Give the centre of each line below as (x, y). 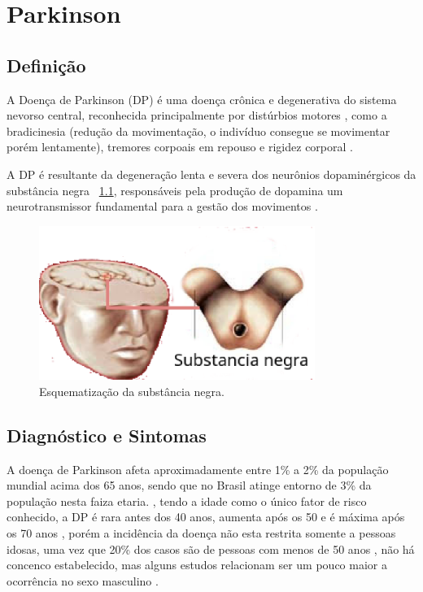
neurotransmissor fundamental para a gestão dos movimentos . (162, 206)
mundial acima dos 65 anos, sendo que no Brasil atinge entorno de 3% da (189, 485)
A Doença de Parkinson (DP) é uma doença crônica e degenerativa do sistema (202, 99)
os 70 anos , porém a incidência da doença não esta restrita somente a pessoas (201, 532)
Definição (46, 65)
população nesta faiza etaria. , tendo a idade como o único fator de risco (187, 501)
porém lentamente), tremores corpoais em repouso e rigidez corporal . (180, 147)
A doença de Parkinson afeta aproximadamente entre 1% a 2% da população (198, 469)
